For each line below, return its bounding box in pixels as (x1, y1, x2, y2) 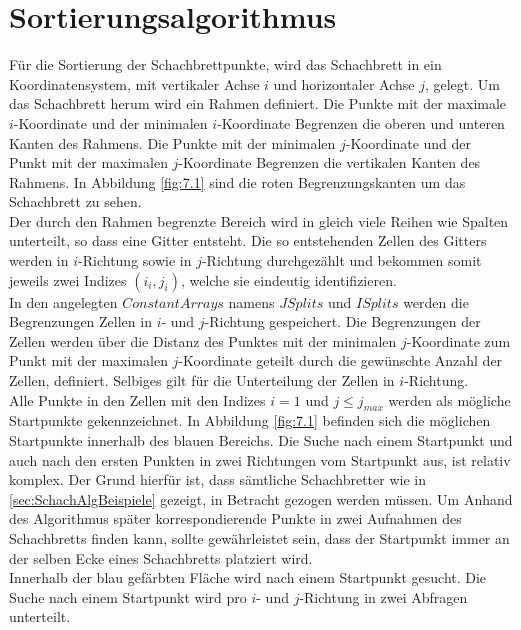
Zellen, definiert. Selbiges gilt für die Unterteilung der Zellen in (9, 370, 395, 391)
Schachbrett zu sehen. (9, 191, 142, 212)
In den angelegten (9, 291, 118, 312)
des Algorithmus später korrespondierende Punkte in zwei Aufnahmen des (9, 508, 462, 529)
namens (228, 291, 275, 312)
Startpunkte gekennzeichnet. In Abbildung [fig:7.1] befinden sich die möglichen (9, 410, 491, 431)
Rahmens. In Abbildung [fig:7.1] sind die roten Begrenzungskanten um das (9, 171, 466, 192)
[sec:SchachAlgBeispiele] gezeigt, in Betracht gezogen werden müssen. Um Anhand (9, 488, 513, 509)
